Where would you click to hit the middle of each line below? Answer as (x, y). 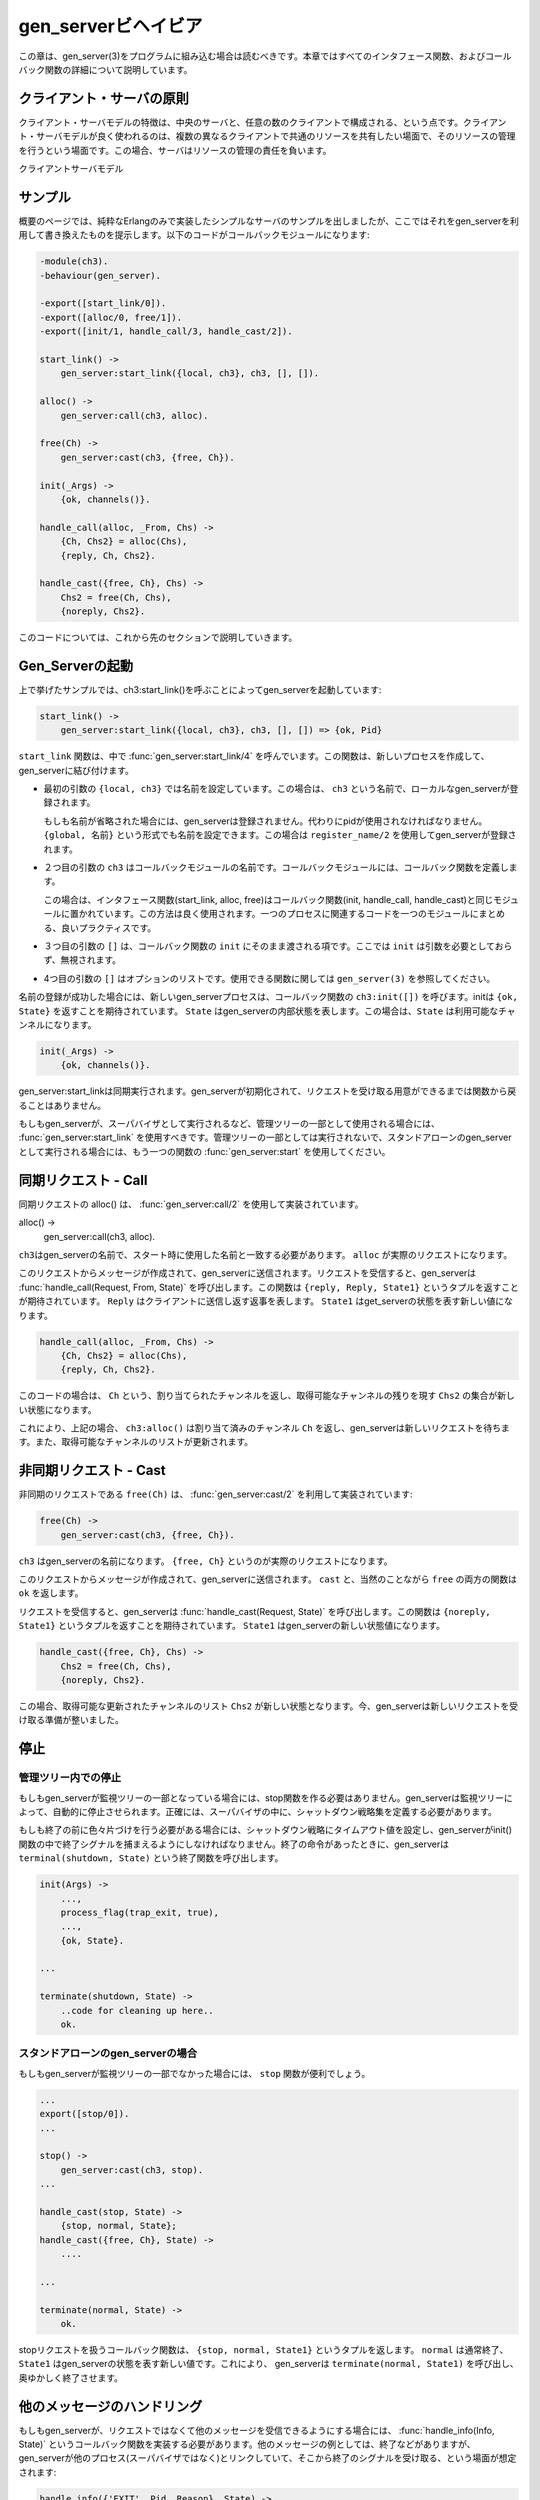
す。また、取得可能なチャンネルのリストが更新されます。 (136, 1442)
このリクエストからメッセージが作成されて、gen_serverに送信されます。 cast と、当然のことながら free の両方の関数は (267, 1579)
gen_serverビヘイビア (110, 26)
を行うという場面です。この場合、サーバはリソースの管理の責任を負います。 (175, 150)
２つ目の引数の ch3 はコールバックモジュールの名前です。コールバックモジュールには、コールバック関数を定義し (276, 867)
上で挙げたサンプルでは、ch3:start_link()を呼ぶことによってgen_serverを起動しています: (200, 689)
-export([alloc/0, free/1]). (111, 317)
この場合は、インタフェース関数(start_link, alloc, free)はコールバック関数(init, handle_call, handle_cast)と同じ (268, 899)
